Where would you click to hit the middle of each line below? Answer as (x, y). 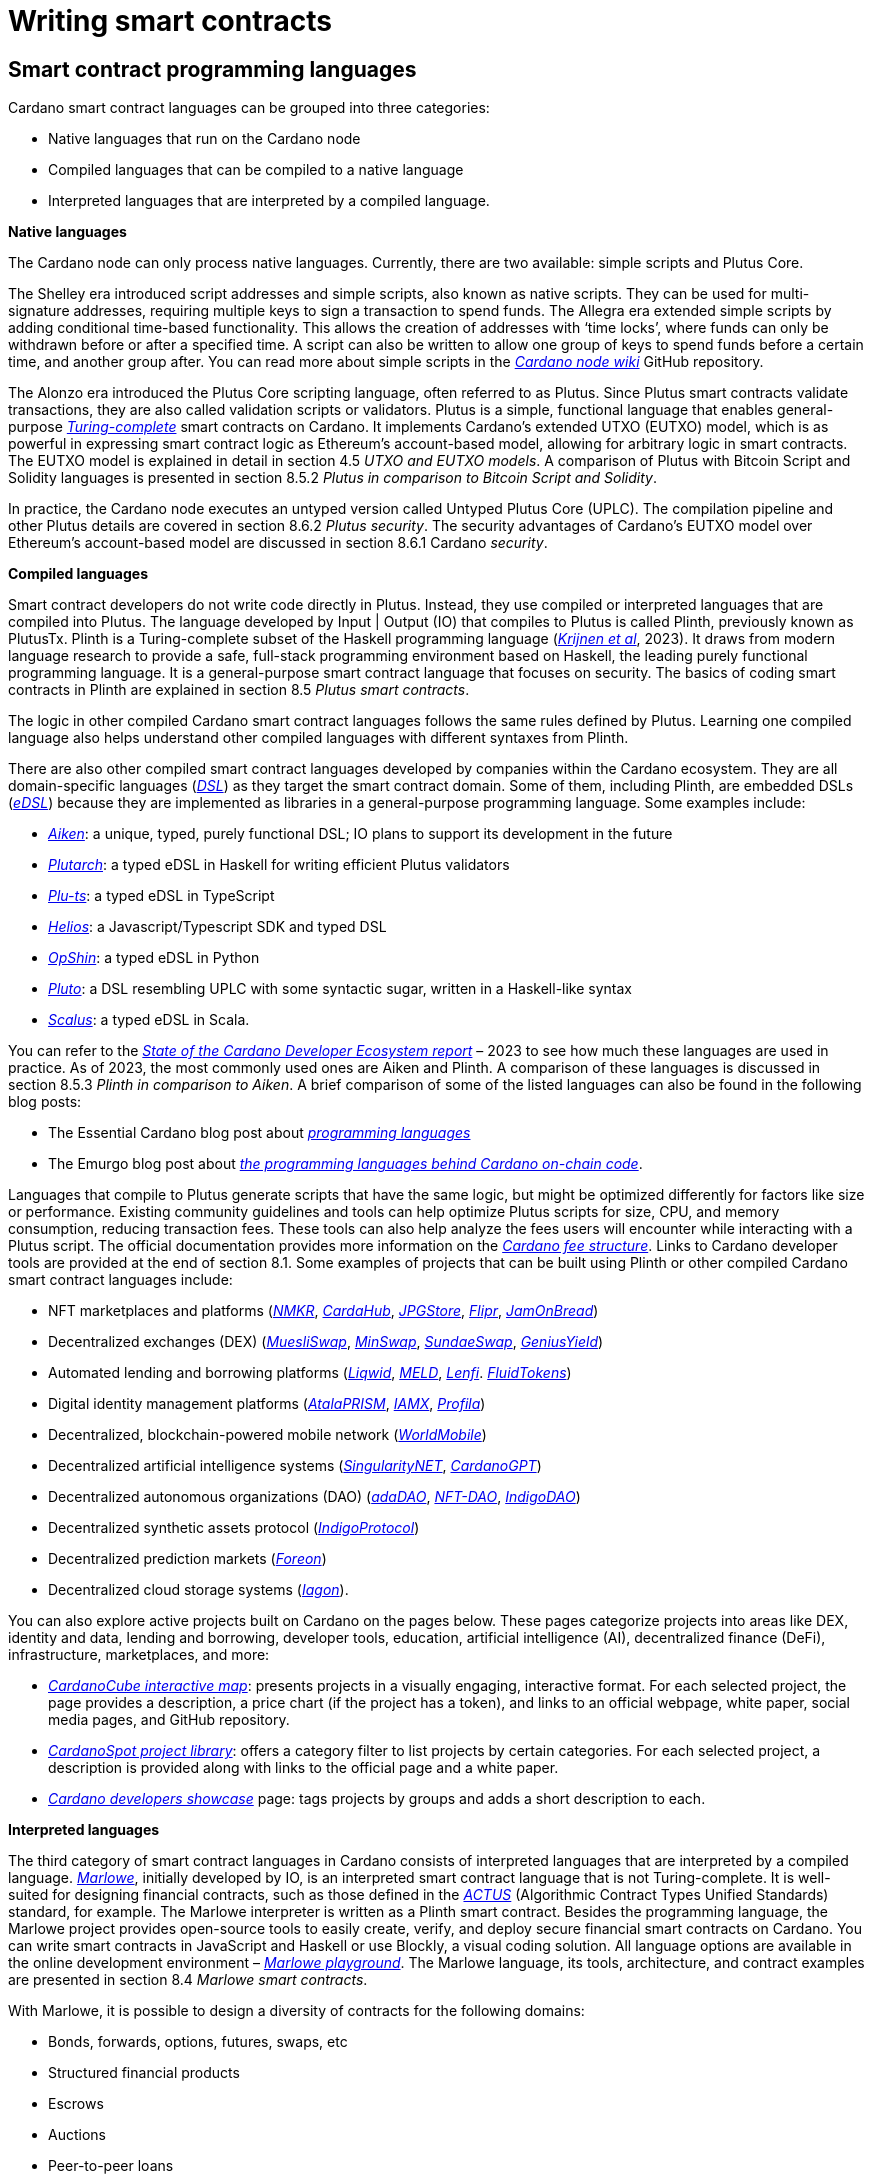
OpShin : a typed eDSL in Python (154, 958)
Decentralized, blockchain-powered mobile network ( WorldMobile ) (267, 1435)
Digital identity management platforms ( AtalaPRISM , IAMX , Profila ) (267, 1404)
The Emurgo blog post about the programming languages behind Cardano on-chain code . (345, 1164)
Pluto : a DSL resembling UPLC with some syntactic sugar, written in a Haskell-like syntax (340, 989)
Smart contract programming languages (212, 69)
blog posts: (45, 1102)
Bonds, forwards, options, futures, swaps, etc (198, 2042)
